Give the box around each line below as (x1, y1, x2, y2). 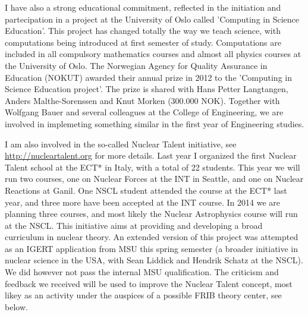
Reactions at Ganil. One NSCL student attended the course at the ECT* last (5, 184, 287, 196)
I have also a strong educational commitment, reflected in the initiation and (5, 1, 281, 13)
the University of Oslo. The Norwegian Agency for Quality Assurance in (5, 59, 268, 71)
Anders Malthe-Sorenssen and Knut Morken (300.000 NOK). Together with (5, 94, 280, 106)
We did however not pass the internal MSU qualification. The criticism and (5, 266, 279, 278)
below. (5, 300, 28, 313)
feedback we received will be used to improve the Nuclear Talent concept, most (5, 277, 293, 289)
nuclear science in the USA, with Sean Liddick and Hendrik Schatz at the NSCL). (5, 254, 303, 266)
